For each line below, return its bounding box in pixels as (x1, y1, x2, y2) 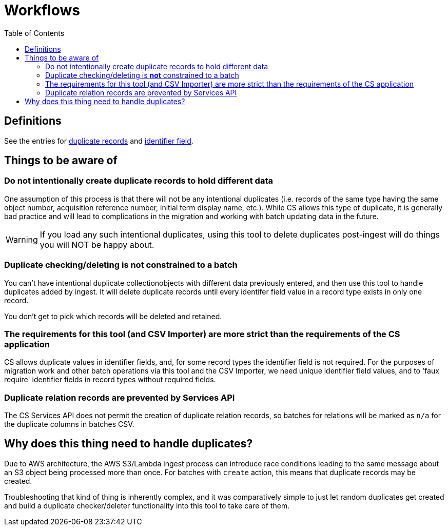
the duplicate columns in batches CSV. (4, 420, 134, 429)
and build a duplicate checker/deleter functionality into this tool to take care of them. (4, 501, 290, 510)
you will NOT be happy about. (40, 239, 154, 250)
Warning (6, 234, 38, 245)
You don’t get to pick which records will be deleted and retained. (4, 311, 222, 321)
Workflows (4, 2, 80, 19)
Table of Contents (4, 28, 65, 37)
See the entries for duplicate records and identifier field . (4, 136, 193, 145)
